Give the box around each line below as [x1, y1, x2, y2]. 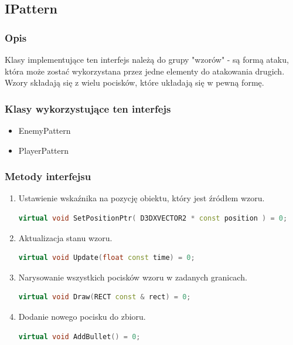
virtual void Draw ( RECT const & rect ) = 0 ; [18, 293, 191, 302]
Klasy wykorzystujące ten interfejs [5, 101, 171, 116]
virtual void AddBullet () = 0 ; [18, 332, 141, 341]
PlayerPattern [18, 144, 69, 156]
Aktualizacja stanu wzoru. [18, 231, 113, 243]
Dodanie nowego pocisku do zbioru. [18, 310, 146, 322]
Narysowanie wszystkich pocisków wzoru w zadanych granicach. [18, 270, 247, 283]
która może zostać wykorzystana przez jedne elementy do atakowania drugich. [5, 65, 285, 77]
